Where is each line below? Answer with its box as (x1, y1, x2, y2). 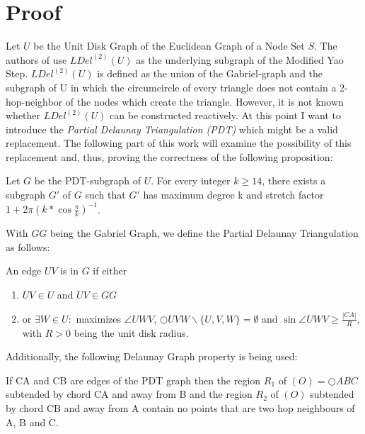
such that (85, 187, 126, 202)
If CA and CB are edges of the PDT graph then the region (6, 372, 261, 387)
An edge (6, 263, 42, 278)
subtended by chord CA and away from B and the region (6, 386, 253, 401)
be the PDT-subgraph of (34, 173, 141, 188)
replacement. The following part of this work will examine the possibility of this (6, 135, 352, 150)
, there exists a (262, 173, 326, 188)
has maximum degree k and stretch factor (143, 187, 324, 202)
